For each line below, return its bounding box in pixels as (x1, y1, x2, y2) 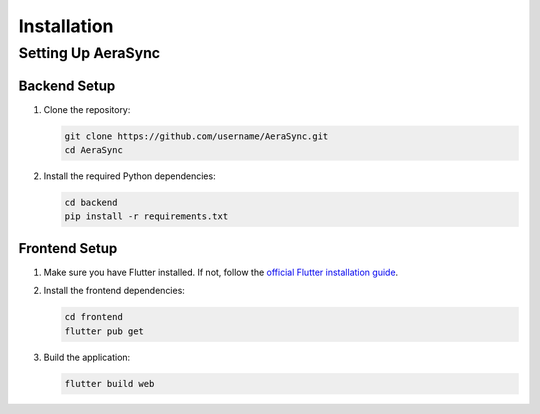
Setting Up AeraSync (18, 44, 161, 62)
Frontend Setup (18, 240, 118, 257)
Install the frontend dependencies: (43, 285, 185, 297)
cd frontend (64, 311, 124, 323)
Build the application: (43, 351, 131, 363)
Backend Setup (18, 77, 116, 94)
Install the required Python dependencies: (43, 170, 216, 182)
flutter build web (64, 378, 155, 389)
